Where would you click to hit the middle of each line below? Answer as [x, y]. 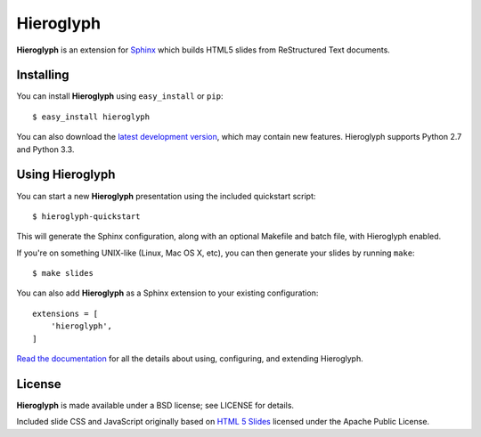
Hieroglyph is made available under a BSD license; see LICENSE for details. [155, 405]
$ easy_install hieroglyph [91, 117]
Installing [43, 75]
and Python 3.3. [45, 149]
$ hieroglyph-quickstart [86, 216]
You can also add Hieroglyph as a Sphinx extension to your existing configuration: [167, 293]
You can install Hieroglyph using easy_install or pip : [120, 96]
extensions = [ [65, 313]
